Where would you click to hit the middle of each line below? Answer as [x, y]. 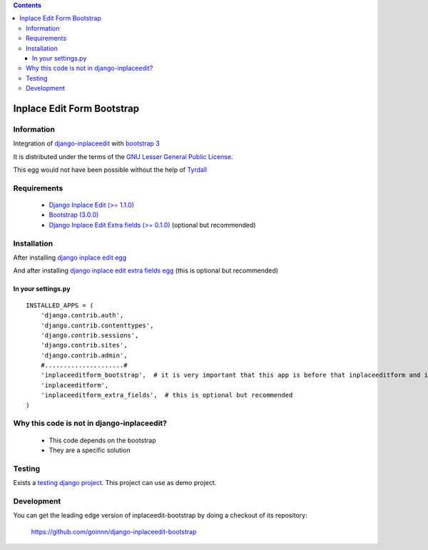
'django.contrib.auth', [82, 315]
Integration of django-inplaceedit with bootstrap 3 [86, 143]
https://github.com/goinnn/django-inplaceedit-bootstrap [114, 531]
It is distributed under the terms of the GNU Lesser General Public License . [123, 156]
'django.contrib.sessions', [90, 335]
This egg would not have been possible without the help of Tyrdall [110, 170]
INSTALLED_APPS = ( [60, 305]
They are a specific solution [90, 450]
